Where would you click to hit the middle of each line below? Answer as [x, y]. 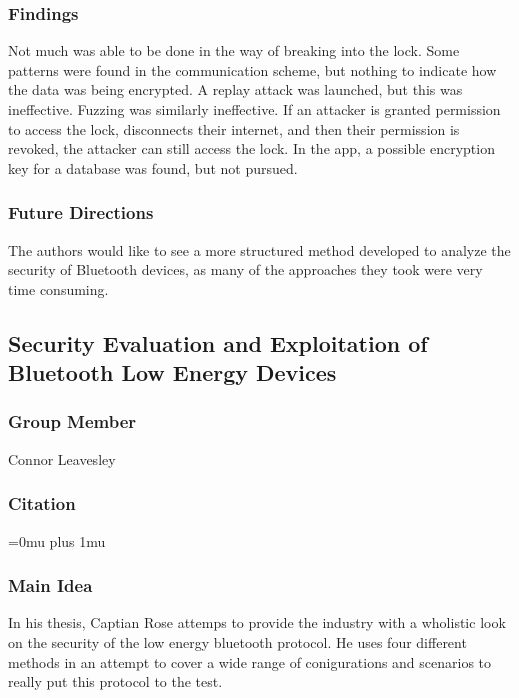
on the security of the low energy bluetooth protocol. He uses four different [237, 641]
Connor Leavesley [62, 458]
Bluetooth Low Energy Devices [172, 372]
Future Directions [81, 212]
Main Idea [50, 585]
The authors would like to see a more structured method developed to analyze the [259, 249]
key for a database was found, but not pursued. [153, 167]
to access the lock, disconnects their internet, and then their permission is [234, 128]
